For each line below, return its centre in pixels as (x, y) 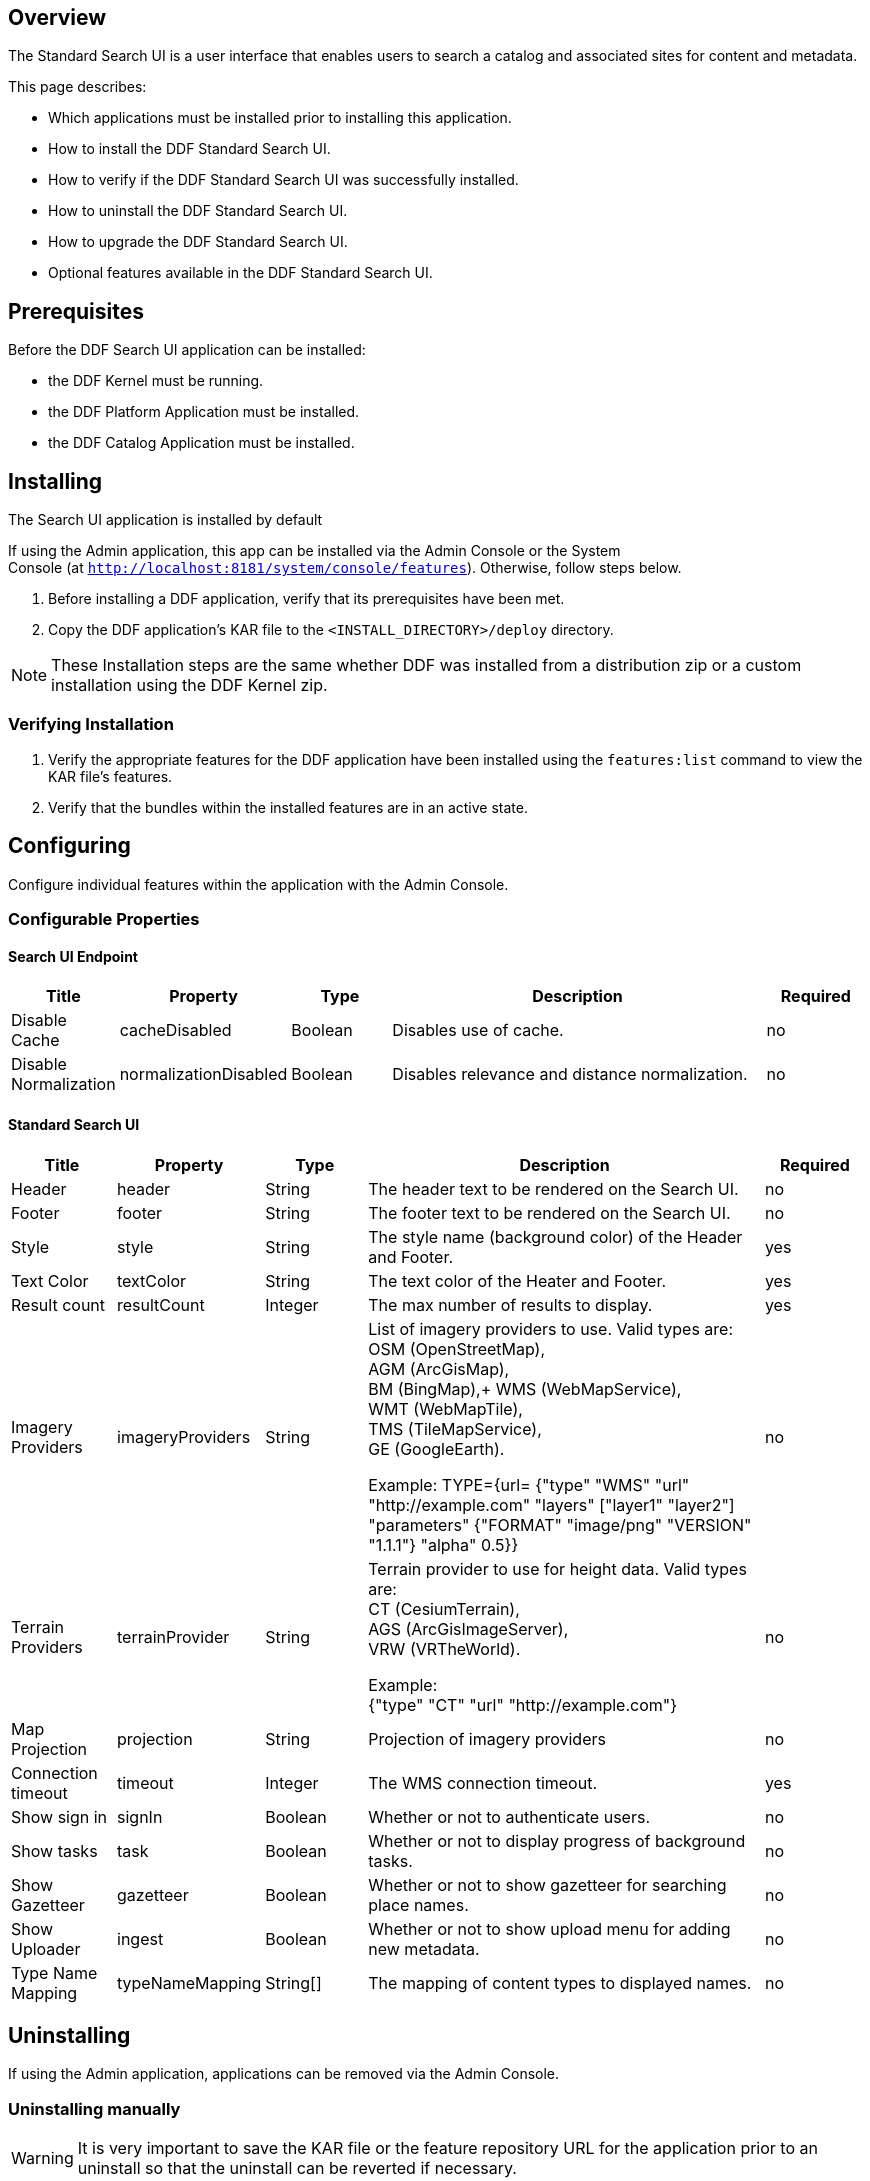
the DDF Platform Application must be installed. (204, 412)
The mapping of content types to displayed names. (560, 1982)
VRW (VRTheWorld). (444, 1648)
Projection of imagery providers (487, 1738)
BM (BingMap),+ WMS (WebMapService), (525, 1388)
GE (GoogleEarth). (436, 1448)
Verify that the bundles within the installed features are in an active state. (288, 807)
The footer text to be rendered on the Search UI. (549, 1212)
